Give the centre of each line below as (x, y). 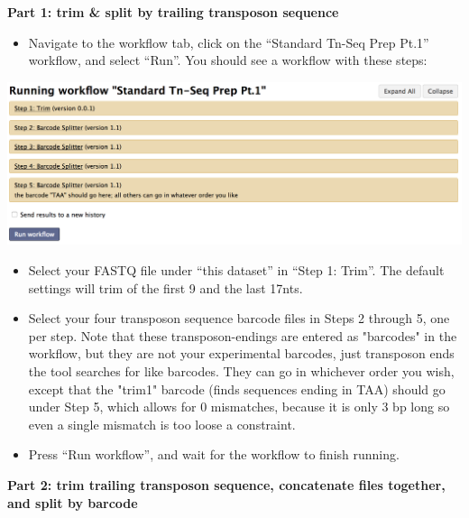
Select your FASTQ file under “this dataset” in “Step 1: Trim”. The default (236, 270)
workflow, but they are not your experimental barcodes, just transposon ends (241, 353)
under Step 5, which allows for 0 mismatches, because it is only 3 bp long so (239, 407)
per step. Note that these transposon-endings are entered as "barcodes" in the (243, 335)
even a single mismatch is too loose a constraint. (162, 424)
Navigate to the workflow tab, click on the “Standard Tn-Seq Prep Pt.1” (229, 42)
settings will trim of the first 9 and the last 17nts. (166, 287)
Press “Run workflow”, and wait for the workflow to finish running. (214, 454)
